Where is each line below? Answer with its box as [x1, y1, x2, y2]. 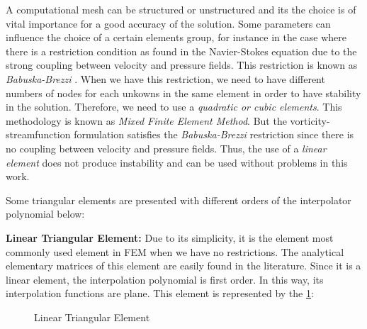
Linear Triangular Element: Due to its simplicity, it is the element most [6, 230, 334, 245]
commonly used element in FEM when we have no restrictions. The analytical [6, 244, 344, 259]
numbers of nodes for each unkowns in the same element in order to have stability [6, 85, 361, 100]
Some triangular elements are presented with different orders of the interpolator [6, 192, 351, 207]
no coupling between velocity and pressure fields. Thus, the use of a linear [6, 140, 327, 155]
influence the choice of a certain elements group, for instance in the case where [6, 30, 346, 45]
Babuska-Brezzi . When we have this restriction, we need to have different [6, 71, 325, 86]
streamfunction [6, 127, 71, 142]
